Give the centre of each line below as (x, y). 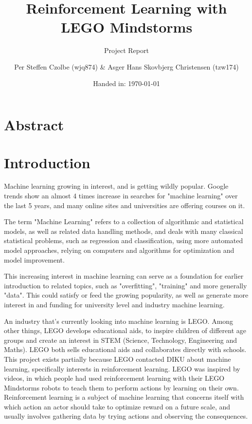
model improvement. (34, 259)
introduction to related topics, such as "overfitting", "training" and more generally (126, 285)
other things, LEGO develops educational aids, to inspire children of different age (125, 330)
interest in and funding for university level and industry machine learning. (114, 304)
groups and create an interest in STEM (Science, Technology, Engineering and (121, 340)
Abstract (34, 125)
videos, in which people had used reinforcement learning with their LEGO (114, 378)
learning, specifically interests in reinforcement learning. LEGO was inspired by (122, 368)
